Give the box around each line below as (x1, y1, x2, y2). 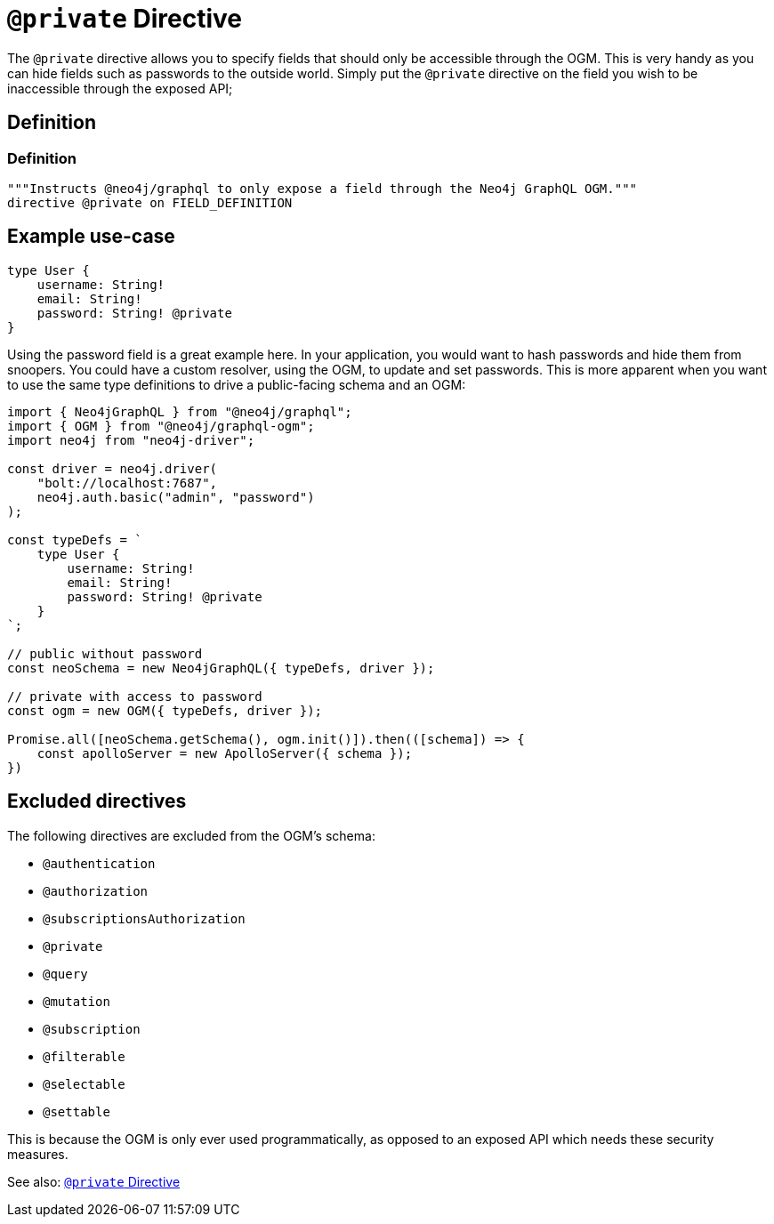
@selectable (43, 1076, 125, 1091)
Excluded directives (7, 790, 187, 813)
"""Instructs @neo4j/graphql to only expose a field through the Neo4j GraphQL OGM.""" (7, 181, 638, 196)
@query (43, 966, 88, 981)
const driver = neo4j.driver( (7, 461, 218, 476)
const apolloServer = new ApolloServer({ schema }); (36, 745, 413, 761)
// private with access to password (7, 688, 262, 704)
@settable (43, 1104, 110, 1119)
